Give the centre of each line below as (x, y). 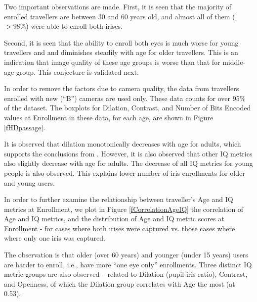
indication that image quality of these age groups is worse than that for (112, 62)
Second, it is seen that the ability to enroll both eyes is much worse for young (121, 42)
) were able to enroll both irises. (74, 26)
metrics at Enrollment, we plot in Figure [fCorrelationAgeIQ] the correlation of (124, 209)
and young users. (29, 182)
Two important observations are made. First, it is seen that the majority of (118, 6)
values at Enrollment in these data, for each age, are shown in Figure (109, 117)
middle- (234, 62)
